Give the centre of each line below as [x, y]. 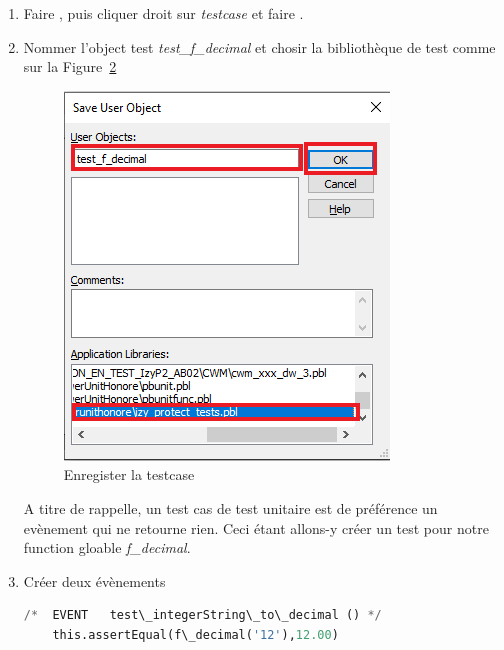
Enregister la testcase [129, 474]
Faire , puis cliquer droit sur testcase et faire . [163, 13]
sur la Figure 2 [70, 66]
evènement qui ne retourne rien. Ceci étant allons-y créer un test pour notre [256, 527]
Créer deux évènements [94, 580]
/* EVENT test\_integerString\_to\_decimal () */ [202, 615]
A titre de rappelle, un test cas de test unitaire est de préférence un [230, 507]
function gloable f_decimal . [107, 547]
